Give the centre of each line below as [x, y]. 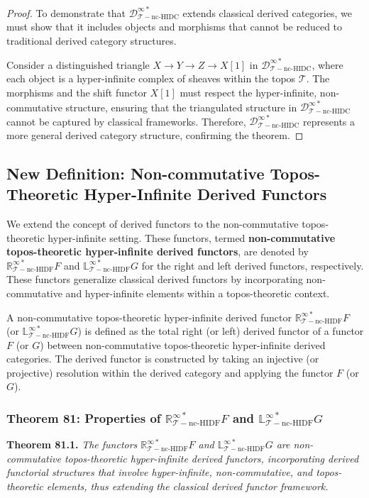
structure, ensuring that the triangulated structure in [181, 107]
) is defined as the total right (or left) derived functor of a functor [221, 331]
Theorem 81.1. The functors [72, 444]
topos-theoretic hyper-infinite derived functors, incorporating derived [211, 458]
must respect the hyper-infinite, [248, 92]
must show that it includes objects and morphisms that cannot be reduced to [175, 27]
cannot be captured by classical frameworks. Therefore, [126, 121]
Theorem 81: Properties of [84, 417]
